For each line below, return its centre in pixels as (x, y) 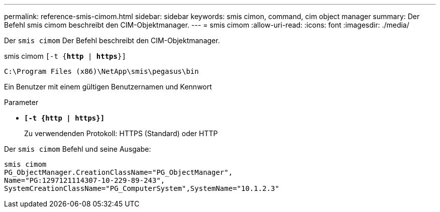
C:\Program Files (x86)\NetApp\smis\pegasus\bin (101, 71)
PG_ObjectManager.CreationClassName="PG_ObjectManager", (119, 172)
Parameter (21, 102)
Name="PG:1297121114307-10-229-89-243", (85, 180)
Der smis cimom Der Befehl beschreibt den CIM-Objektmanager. (112, 40)
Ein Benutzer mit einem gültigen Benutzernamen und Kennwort (108, 87)
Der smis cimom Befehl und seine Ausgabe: (78, 149)
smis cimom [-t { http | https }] (65, 56)
